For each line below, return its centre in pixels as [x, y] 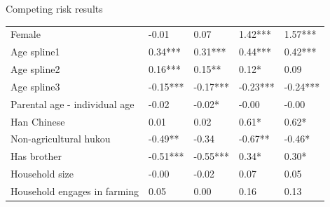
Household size [42, 174]
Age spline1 [35, 52]
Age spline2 [35, 69]
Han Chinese [38, 121]
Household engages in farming [75, 191]
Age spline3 [35, 86]
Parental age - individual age [73, 103]
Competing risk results [54, 8]
